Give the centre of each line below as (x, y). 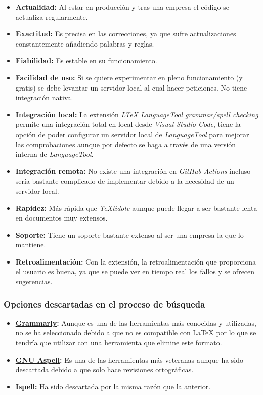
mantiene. (31, 245)
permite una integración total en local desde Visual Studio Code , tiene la (128, 124)
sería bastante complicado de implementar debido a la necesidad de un (125, 181)
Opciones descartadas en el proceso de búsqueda (104, 304)
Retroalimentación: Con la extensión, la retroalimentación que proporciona (136, 261)
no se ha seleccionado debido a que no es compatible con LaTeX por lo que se (136, 333)
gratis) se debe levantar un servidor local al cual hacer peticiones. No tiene (131, 87)
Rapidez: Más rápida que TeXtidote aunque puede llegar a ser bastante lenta (136, 208)
